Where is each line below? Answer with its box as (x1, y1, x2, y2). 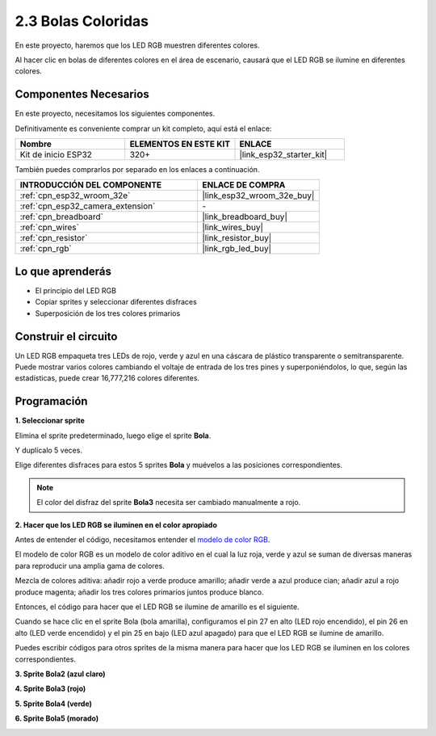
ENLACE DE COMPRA (202, 179, 286, 191)
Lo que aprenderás (15, 264, 112, 278)
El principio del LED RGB (35, 285, 117, 295)
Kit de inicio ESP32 (19, 149, 93, 161)
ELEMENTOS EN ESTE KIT (129, 138, 230, 149)
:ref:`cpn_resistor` (19, 233, 88, 244)
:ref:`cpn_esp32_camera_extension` (19, 200, 156, 212)
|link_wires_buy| (202, 222, 264, 233)
